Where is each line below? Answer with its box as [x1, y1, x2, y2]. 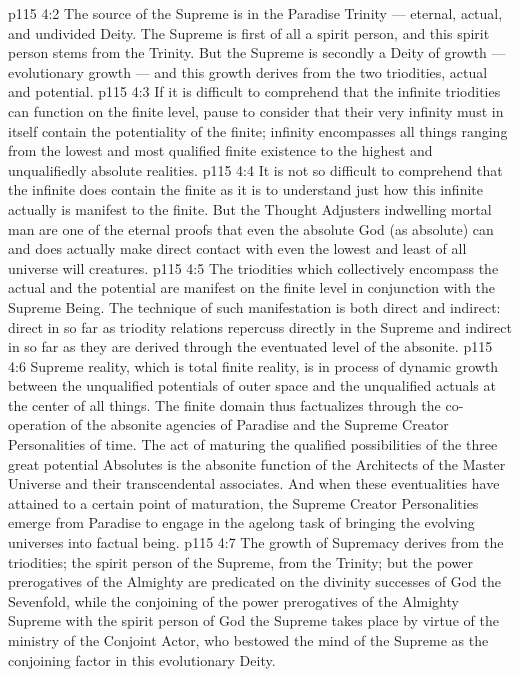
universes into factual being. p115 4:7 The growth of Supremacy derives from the [8, 532, 504, 553]
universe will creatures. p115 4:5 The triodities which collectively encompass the [8, 257, 499, 278]
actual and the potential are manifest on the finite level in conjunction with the [8, 277, 496, 298]
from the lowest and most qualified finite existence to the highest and [8, 140, 433, 161]
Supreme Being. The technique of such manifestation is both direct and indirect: [8, 296, 501, 317]
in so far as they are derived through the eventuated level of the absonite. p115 [8, 336, 493, 357]
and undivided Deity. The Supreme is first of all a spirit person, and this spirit [8, 22, 490, 43]
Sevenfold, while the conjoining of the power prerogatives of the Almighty [8, 590, 459, 611]
